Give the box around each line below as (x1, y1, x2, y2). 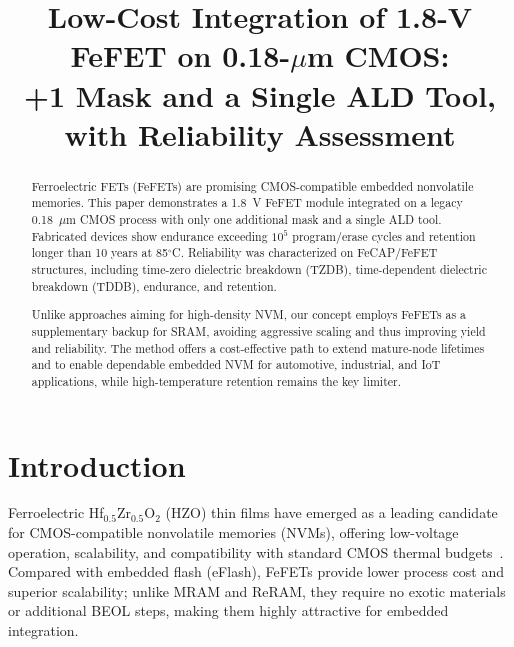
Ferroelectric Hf (8, 502, 104, 523)
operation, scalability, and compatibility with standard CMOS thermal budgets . (8, 541, 504, 562)
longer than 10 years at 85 (31, 244, 169, 261)
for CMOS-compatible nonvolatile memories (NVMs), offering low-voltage (8, 522, 459, 543)
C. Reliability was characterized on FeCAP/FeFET (172, 244, 438, 261)
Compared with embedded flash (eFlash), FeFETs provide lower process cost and (8, 561, 505, 582)
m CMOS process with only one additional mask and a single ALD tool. (66, 211, 442, 228)
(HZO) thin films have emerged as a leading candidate (165, 502, 498, 523)
